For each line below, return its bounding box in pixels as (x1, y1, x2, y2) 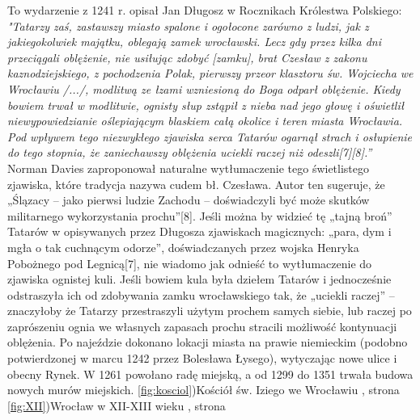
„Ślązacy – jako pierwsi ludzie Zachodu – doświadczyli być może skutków (7, 191, 370, 208)
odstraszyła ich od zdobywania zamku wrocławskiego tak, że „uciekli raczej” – (7, 286, 395, 303)
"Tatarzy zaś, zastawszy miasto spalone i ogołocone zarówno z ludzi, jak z (7, 17, 369, 34)
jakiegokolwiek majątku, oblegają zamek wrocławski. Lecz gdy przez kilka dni (7, 33, 381, 50)
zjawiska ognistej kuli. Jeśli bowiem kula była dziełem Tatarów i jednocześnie (7, 271, 392, 288)
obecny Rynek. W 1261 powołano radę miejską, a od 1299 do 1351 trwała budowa (7, 365, 414, 382)
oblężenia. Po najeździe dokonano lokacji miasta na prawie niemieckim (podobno (7, 334, 408, 351)
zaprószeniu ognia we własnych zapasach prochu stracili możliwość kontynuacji (7, 317, 397, 334)
